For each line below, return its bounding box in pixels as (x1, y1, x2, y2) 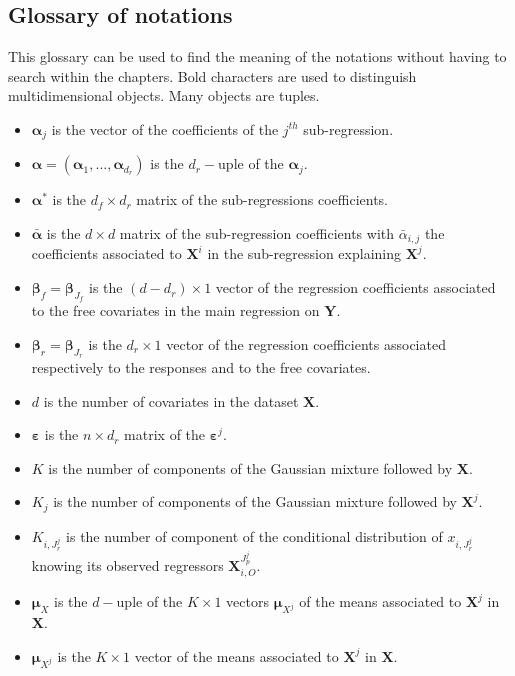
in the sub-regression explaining (207, 243, 401, 264)
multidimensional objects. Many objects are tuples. (8, 85, 320, 106)
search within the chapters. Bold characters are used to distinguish (8, 65, 417, 86)
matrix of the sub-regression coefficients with (119, 223, 395, 244)
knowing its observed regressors (31, 555, 224, 576)
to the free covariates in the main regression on (31, 300, 320, 321)
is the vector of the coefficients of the (51, 118, 279, 139)
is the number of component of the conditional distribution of (66, 525, 443, 546)
